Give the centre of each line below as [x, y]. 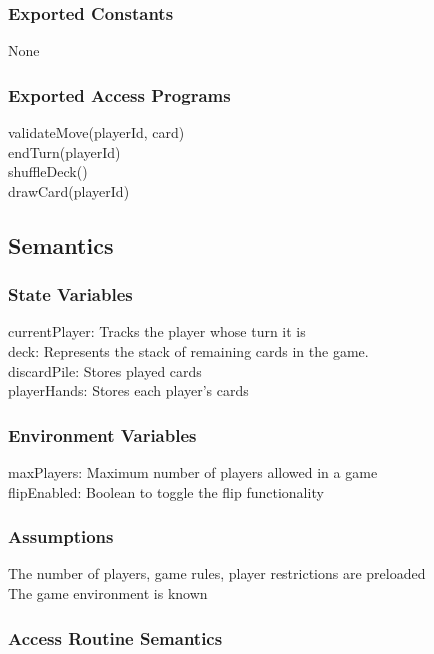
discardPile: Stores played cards [105, 370]
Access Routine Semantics [115, 637]
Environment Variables [102, 434]
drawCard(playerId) [69, 190]
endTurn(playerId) [64, 151]
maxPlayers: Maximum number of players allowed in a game [193, 472]
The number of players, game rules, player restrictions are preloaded [217, 573]
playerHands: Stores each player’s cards [128, 390]
